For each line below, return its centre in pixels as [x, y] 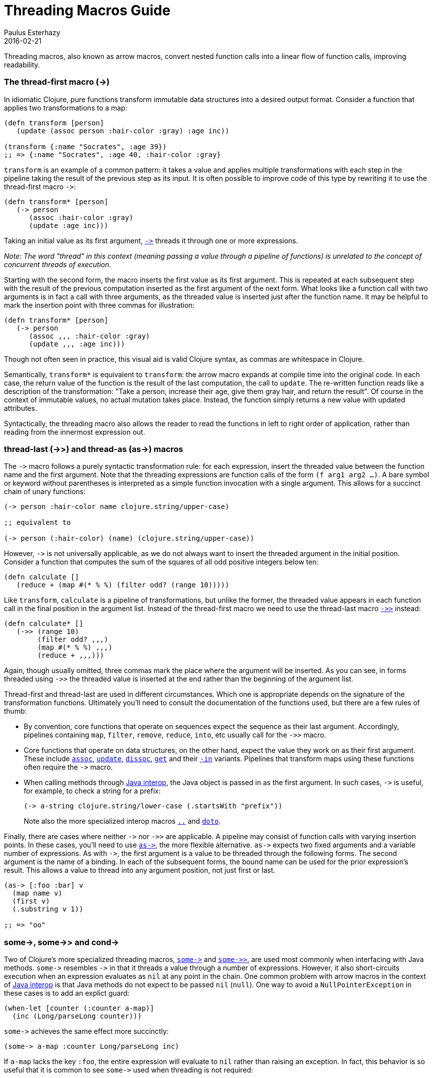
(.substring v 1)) [48, 909]
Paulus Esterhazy [32, 32]
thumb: [16, 711]
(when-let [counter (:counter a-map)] [79, 1008]
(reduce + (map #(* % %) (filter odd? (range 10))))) [123, 585]
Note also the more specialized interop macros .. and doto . [122, 821]
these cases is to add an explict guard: [67, 993]
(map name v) [37, 893]
